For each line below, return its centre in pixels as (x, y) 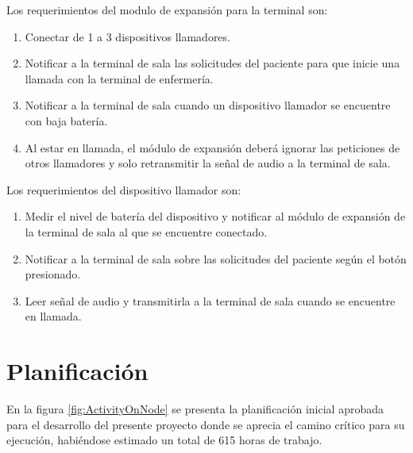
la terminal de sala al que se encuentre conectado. (146, 231)
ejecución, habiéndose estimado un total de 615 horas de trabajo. (164, 440)
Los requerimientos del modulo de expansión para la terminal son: (167, 10)
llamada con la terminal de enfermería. (119, 78)
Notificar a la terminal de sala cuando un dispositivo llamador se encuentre (208, 105)
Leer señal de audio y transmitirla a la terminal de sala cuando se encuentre (210, 300)
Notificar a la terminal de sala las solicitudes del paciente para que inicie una (212, 63)
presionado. (53, 274)
